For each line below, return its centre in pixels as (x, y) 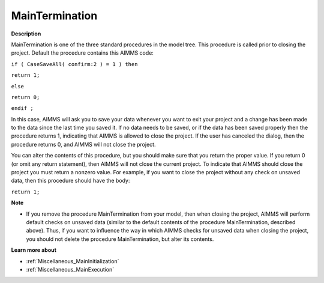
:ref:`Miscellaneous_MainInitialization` (73, 261)
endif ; (22, 108)
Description (26, 34)
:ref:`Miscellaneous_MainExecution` (70, 269)
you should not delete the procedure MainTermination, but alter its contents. (120, 239)
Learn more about (34, 250)
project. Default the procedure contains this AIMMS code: (82, 53)
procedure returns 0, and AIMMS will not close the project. (83, 144)
